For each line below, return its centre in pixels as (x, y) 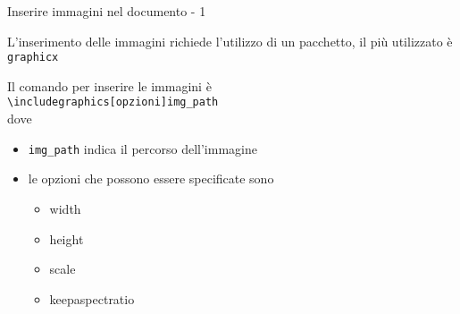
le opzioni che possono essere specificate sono (151, 178)
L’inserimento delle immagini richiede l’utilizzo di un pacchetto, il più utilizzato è (230, 41)
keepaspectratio (92, 298)
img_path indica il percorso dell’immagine (142, 148)
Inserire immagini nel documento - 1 (107, 11)
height (67, 238)
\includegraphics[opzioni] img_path (113, 102)
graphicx (33, 58)
